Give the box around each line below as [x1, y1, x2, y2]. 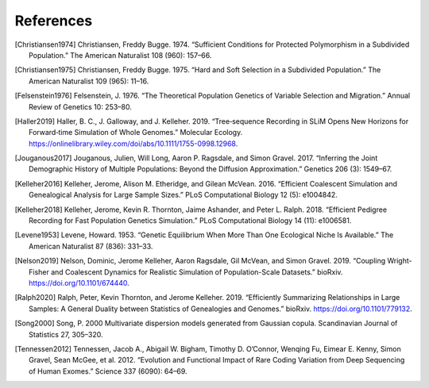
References [14, 12, 93, 29]
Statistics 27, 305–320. [29, 329, 103, 339]
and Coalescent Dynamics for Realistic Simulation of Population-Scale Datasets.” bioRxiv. [50, 267, 343, 277]
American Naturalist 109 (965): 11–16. [29, 76, 149, 86]
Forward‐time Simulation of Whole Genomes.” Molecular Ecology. [29, 128, 243, 137]
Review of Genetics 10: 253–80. [29, 102, 133, 111]
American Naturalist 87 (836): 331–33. [29, 241, 153, 251]
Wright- [386, 256, 412, 266]
